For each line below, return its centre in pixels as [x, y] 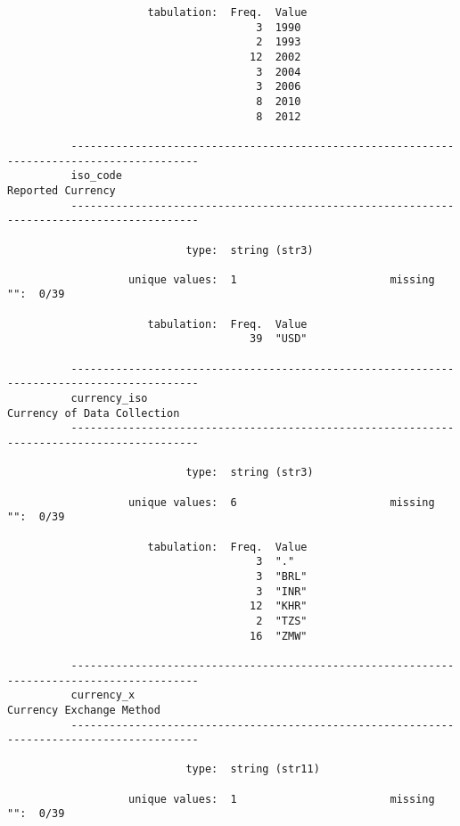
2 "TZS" [282, 621]
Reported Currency [62, 190]
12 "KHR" [279, 606]
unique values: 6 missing [282, 502]
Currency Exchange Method [84, 710]
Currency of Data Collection [94, 413]
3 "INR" [282, 591]
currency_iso [109, 399]
